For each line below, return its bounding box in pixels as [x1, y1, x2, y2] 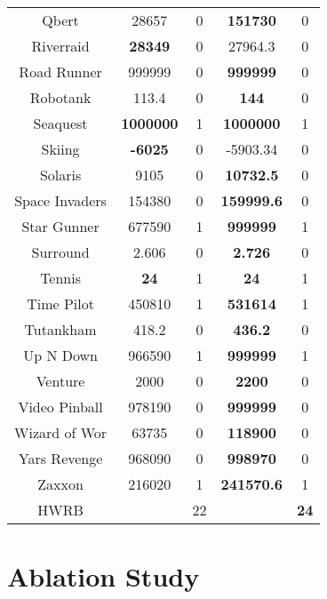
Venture [36, 371, 85, 391]
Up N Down [23, 345, 98, 365]
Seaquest [33, 113, 88, 133]
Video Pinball [18, 396, 103, 417]
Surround [31, 242, 90, 262]
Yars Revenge [18, 448, 103, 468]
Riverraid [31, 36, 90, 56]
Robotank [29, 87, 92, 108]
